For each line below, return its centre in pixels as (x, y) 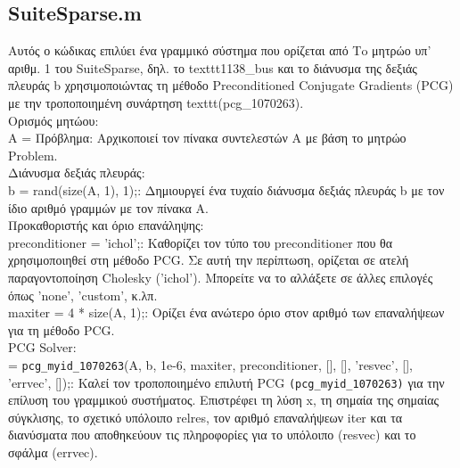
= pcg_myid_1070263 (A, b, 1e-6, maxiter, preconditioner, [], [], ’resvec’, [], (210, 364)
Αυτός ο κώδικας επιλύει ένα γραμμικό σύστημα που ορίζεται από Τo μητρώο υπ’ (220, 50)
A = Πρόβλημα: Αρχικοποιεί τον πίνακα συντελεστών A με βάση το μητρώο (207, 138)
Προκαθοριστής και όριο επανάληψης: (106, 225)
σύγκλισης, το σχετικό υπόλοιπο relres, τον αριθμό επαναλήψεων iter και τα (205, 417)
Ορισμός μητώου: (53, 120)
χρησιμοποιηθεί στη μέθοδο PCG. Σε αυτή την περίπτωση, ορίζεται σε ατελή (209, 260)
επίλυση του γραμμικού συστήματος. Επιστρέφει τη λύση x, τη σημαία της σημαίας (224, 400)
